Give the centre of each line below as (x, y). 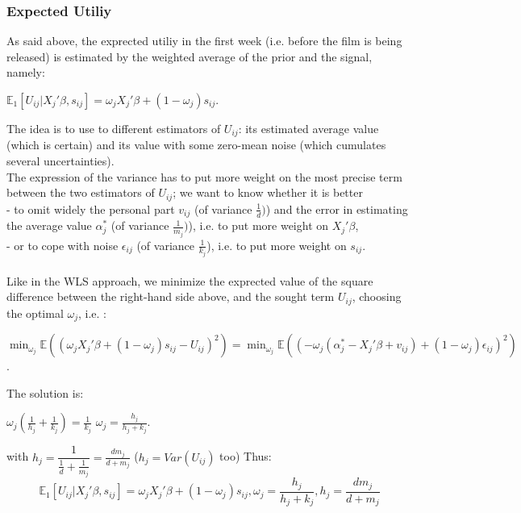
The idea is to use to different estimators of (114, 128)
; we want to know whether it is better (268, 192)
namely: (26, 72)
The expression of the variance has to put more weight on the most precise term (204, 176)
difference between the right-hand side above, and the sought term (171, 296)
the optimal (35, 313)
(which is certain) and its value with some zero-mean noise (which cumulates (196, 145)
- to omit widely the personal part (91, 209)
